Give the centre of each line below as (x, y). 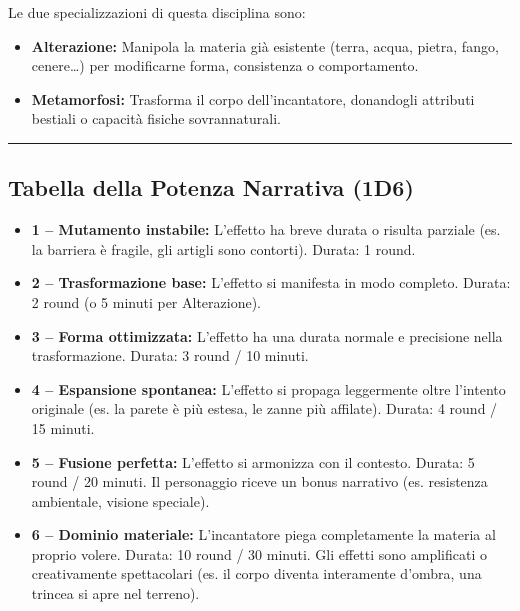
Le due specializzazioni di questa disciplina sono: (157, 12)
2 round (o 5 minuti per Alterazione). (146, 301)
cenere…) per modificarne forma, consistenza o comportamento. (225, 65)
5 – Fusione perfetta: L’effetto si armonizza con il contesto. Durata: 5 (253, 461)
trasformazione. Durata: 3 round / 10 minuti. (170, 355)
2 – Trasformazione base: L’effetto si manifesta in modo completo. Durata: (271, 282)
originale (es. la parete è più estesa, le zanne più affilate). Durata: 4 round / (264, 408)
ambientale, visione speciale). (120, 500)
